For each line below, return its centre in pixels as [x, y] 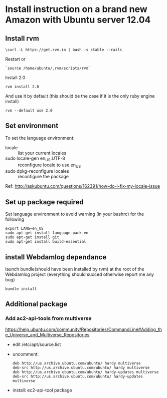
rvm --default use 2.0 [29, 111]
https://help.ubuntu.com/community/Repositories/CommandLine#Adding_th [83, 329]
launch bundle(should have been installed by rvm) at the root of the [75, 269]
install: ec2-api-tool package [42, 390]
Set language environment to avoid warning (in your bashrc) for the [75, 214]
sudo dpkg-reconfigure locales [37, 171]
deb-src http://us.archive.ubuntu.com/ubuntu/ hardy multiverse [81, 367]
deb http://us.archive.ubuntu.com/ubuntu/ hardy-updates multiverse [86, 372]
